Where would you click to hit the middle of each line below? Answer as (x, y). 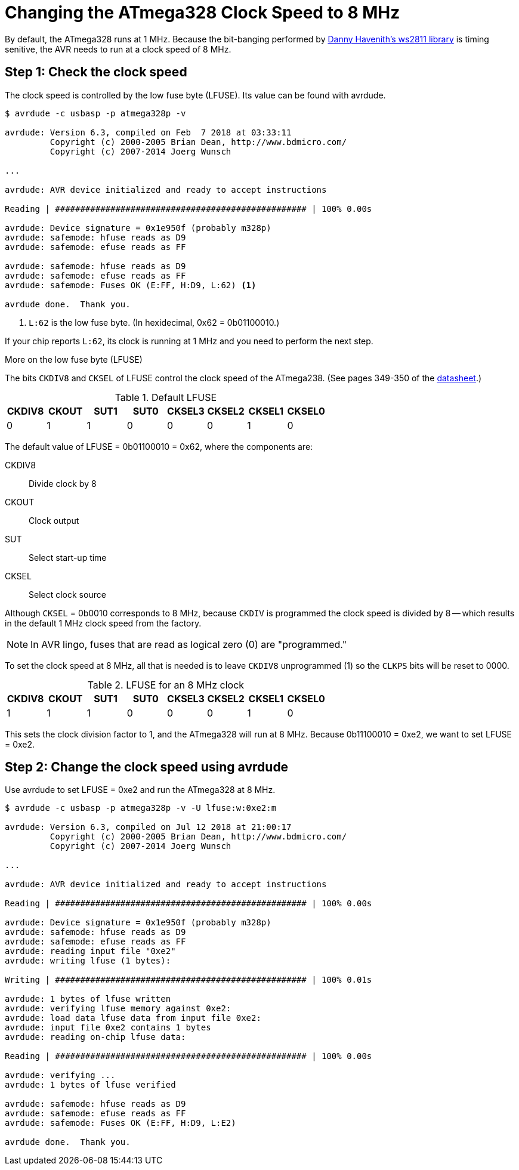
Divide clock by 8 (63, 483)
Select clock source (67, 594)
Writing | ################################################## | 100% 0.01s (189, 980)
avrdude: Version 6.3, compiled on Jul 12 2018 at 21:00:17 (148, 827)
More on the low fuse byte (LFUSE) (74, 359)
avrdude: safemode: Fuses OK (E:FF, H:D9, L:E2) (121, 1123)
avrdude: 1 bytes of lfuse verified (90, 1085)
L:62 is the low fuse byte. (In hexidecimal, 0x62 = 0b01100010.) (154, 322)
